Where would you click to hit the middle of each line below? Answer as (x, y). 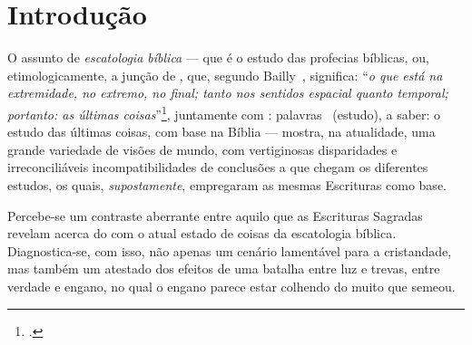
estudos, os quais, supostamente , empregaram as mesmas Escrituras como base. (227, 184)
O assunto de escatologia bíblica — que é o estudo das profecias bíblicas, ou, (218, 57)
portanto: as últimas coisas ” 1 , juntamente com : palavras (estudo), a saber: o (224, 112)
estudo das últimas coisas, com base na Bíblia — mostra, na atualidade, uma (221, 132)
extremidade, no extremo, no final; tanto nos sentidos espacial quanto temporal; (228, 93)
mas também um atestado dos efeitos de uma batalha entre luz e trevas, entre (224, 268)
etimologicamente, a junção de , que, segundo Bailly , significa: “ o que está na (225, 75)
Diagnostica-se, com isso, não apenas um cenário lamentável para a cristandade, (230, 250)
